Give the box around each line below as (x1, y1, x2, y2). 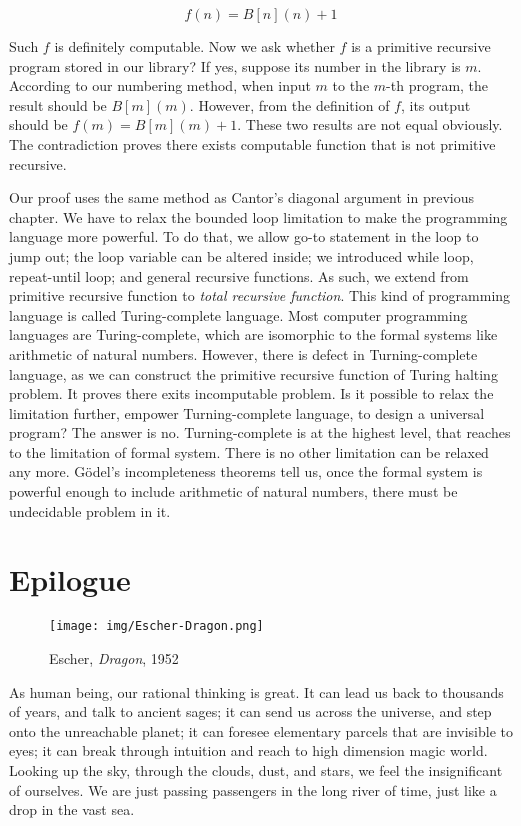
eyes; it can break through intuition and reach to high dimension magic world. (9, 740, 488, 761)
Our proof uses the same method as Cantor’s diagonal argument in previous (9, 187, 474, 208)
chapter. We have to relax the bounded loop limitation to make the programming (9, 206, 508, 227)
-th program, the (386, 75, 489, 96)
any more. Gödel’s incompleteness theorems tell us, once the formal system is (9, 461, 483, 482)
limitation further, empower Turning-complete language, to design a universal (9, 402, 485, 423)
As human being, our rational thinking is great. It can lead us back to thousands (9, 681, 504, 702)
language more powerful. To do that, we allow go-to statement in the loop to (9, 226, 479, 247)
